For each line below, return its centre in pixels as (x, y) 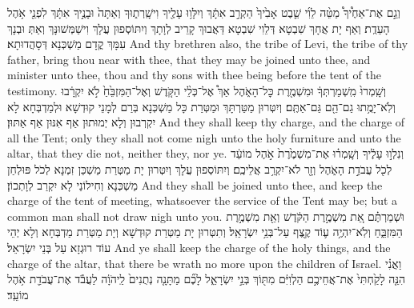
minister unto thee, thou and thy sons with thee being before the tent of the (194, 75)
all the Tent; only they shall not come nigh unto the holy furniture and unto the (204, 137)
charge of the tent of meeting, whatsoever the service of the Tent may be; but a (203, 200)
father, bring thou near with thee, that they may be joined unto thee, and (189, 59)
